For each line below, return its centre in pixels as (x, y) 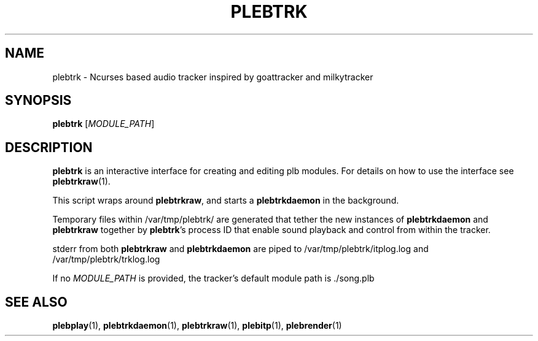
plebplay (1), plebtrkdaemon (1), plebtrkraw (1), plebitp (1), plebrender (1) (197, 326)
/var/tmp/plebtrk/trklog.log (106, 259)
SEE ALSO (36, 302)
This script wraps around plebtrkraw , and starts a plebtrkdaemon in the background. (226, 201)
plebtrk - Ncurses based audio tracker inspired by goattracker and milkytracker (213, 77)
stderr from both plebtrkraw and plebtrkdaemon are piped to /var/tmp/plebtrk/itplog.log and (240, 249)
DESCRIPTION (49, 147)
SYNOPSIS (38, 101)
